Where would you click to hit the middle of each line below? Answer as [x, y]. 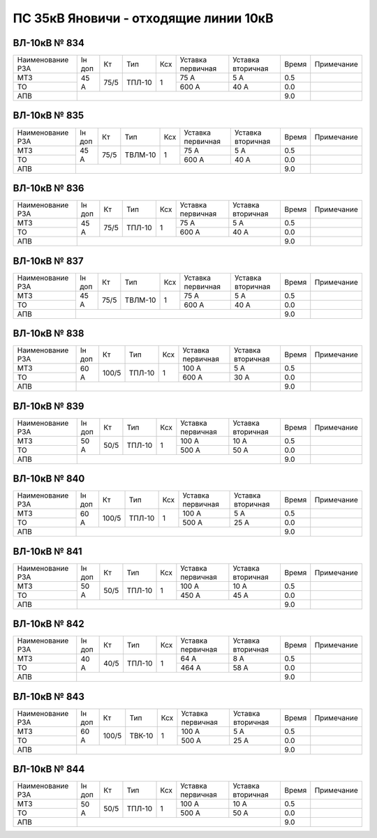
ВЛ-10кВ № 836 [49, 188]
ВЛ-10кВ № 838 [49, 334]
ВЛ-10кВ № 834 [49, 43]
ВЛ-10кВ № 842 [49, 624]
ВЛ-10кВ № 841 [48, 551]
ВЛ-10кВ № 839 [49, 406]
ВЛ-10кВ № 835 [49, 115]
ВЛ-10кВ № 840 [49, 479]
